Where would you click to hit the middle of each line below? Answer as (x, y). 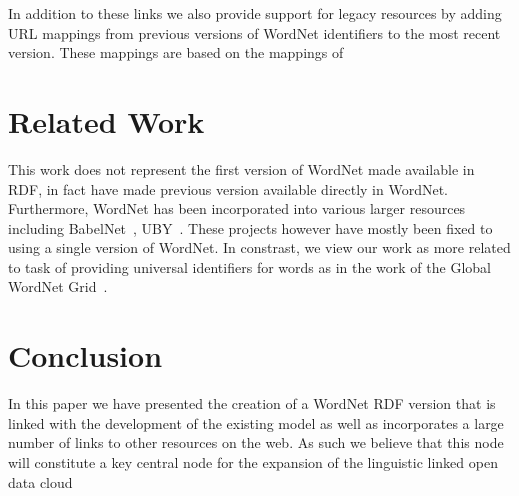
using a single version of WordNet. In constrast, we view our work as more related (259, 247)
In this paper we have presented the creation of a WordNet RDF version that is (252, 403)
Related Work (106, 120)
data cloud (40, 481)
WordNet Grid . (58, 286)
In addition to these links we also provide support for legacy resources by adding (255, 13)
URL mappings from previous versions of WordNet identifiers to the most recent (254, 32)
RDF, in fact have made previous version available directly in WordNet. (228, 188)
